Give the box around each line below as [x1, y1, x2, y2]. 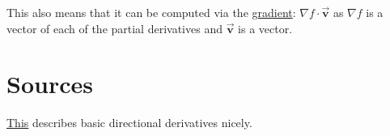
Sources [6, 67, 93, 100]
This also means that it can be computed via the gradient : [6, 4, 296, 20]
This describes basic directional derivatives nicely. [6, 114, 252, 131]
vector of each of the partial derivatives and [6, 19, 223, 36]
